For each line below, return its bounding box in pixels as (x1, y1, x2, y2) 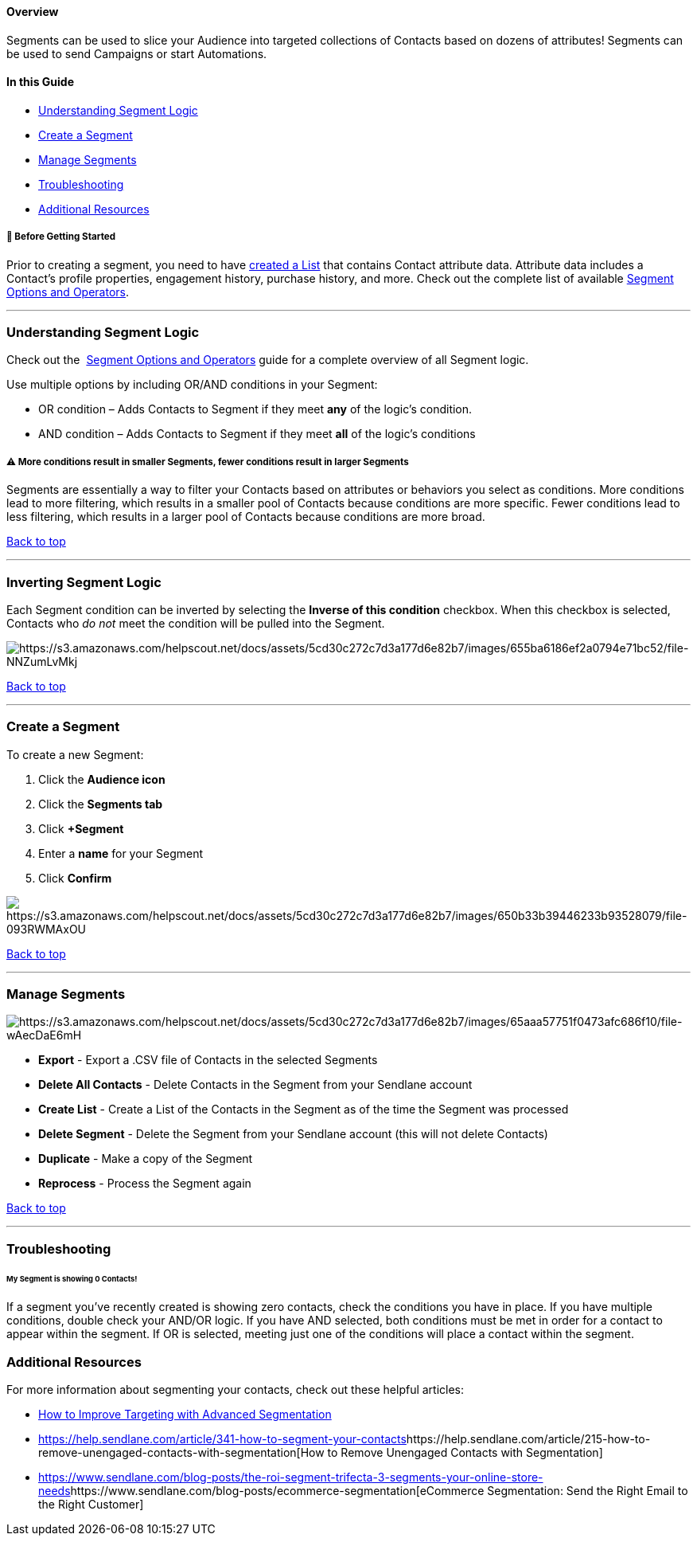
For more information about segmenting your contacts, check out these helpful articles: (6, 1383, 465, 1397)
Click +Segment (38, 821, 124, 836)
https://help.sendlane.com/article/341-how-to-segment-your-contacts (38, 1432, 407, 1446)
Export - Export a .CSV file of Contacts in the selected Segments (38, 1053, 378, 1067)
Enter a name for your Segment (38, 846, 204, 860)
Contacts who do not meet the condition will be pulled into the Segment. (6, 616, 385, 630)
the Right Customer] (38, 1497, 144, 1512)
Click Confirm (38, 871, 112, 885)
